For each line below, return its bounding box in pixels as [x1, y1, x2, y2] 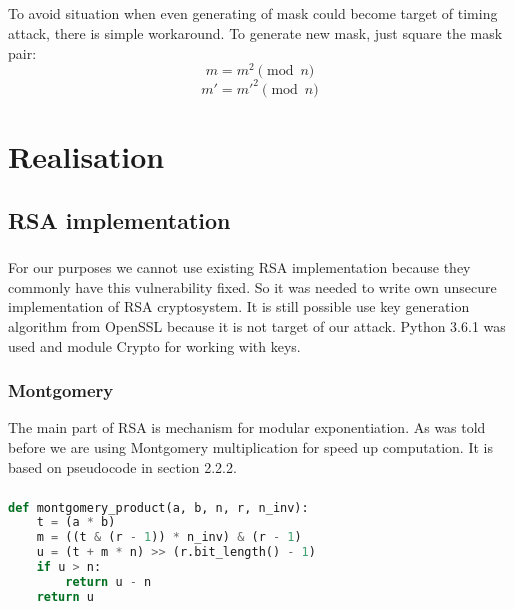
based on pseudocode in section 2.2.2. [8, 456, 237, 477]
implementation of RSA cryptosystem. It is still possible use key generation [8, 296, 470, 317]
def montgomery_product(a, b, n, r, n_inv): [8, 500, 309, 515]
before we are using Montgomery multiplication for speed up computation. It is [8, 437, 493, 458]
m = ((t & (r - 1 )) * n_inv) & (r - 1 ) [36, 530, 302, 545]
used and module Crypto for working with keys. [8, 335, 301, 356]
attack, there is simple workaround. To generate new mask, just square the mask [8, 22, 503, 43]
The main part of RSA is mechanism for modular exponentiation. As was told [8, 417, 486, 438]
